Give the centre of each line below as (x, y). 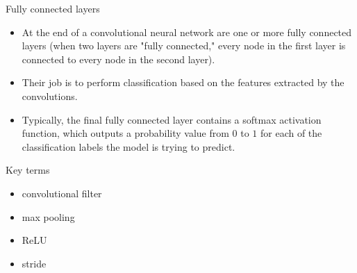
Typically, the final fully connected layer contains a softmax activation (172, 119)
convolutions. (50, 96)
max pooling (48, 216)
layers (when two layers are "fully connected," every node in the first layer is (184, 45)
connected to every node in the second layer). (118, 59)
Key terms (28, 170)
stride (34, 263)
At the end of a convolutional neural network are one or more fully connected (187, 32)
